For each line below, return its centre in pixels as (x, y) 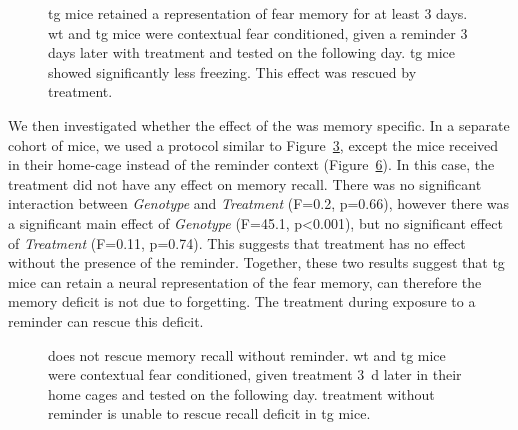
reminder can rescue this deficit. (106, 320)
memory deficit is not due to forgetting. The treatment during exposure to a (242, 301)
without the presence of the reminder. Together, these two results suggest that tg (256, 262)
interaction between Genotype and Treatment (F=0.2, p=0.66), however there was (258, 203)
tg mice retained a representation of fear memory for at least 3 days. (258, 13)
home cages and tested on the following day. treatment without (241, 393)
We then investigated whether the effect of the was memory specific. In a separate (259, 124)
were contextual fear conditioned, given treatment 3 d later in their (255, 374)
